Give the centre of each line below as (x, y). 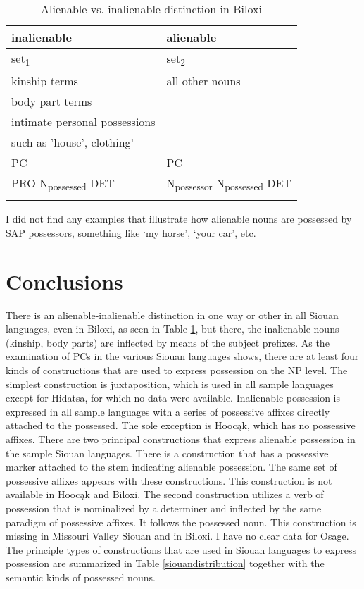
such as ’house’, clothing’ (73, 142)
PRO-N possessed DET (63, 184)
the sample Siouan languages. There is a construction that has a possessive (167, 453)
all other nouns (203, 81)
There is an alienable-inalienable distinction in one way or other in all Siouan (172, 315)
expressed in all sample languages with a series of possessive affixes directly (168, 411)
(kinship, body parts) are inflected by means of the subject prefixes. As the (168, 342)
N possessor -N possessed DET (229, 184)
